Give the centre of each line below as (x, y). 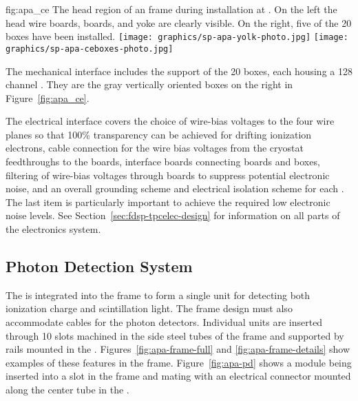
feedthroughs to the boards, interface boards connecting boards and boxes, (163, 162)
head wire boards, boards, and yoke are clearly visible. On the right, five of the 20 (179, 22)
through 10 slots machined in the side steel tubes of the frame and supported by (175, 335)
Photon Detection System (99, 266)
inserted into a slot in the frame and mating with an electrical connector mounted (178, 376)
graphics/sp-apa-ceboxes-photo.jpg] (89, 49)
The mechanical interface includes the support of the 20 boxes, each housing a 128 (179, 71)
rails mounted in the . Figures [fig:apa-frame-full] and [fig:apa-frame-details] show (178, 349)
